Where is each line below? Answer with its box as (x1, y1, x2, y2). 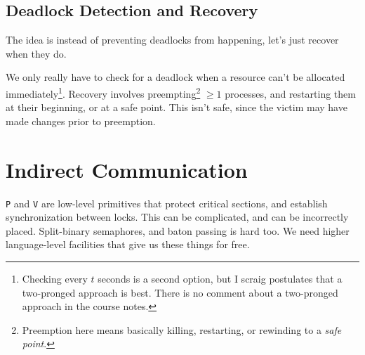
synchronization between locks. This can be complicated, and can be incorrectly (6, 209, 349, 224)
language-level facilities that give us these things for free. (6, 237, 250, 252)
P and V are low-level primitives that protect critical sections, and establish (6, 195, 328, 210)
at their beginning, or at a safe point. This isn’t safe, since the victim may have (6, 100, 347, 115)
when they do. (6, 46, 67, 60)
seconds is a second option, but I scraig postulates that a (98, 271, 343, 285)
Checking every (22, 271, 88, 285)
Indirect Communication (6, 155, 248, 183)
